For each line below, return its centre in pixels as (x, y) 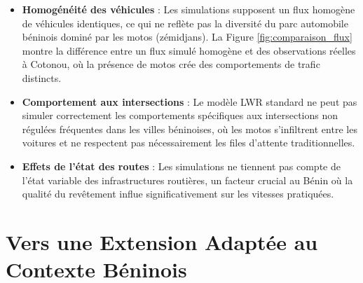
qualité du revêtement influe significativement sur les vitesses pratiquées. (178, 194)
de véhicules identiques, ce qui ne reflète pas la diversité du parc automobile (185, 23)
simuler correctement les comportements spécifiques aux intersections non (180, 115)
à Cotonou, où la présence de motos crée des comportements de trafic (171, 64)
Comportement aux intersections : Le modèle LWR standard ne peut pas (190, 101)
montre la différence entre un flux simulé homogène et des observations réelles (189, 50)
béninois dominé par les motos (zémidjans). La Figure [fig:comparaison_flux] (187, 37)
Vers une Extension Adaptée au (162, 241)
